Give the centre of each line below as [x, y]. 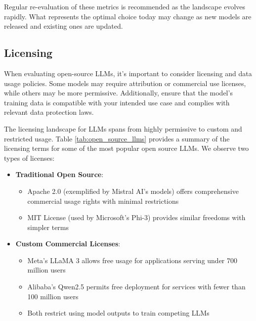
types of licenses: [29, 158]
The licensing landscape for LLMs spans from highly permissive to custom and [123, 128]
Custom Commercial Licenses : [68, 244]
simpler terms [48, 227]
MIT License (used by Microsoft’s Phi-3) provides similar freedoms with [136, 217]
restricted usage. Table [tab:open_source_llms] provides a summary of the [117, 138]
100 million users [53, 296]
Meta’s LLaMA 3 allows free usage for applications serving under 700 [132, 260]
